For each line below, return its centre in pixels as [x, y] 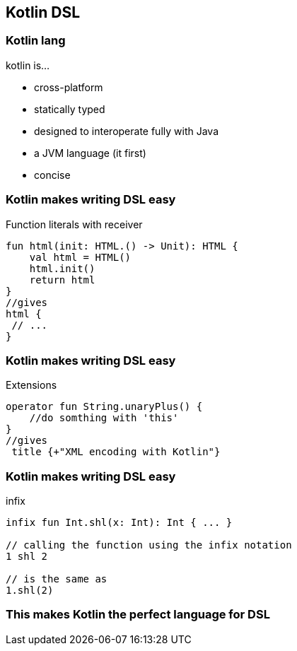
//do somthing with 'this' [104, 418]
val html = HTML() [80, 257]
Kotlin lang [36, 41]
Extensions [31, 385]
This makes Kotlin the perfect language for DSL [138, 615]
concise [52, 175]
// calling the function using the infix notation [149, 545]
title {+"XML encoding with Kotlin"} [116, 452]
